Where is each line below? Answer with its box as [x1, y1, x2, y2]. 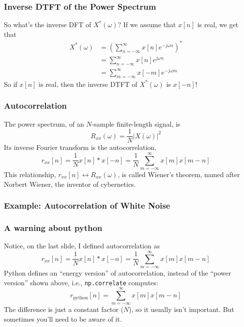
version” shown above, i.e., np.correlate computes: [4, 277, 158, 287]
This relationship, [4, 169, 56, 179]
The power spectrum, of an [4, 118, 84, 129]
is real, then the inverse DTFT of [39, 79, 137, 89]
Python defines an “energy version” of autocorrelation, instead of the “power [4, 268, 231, 278]
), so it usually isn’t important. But [129, 304, 234, 314]
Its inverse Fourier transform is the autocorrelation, [4, 142, 157, 152]
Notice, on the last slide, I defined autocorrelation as [4, 241, 160, 251]
